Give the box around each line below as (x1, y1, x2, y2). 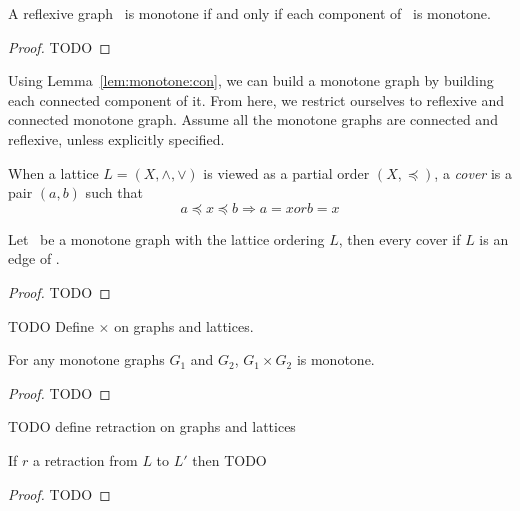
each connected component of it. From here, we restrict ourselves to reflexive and (8, 89, 505, 110)
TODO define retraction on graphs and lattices (8, 416, 296, 437)
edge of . (8, 248, 60, 269)
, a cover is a (434, 162, 512, 183)
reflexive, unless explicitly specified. (8, 128, 225, 149)
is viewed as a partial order (203, 162, 370, 183)
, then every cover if (338, 228, 461, 249)
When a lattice (8, 162, 99, 183)
